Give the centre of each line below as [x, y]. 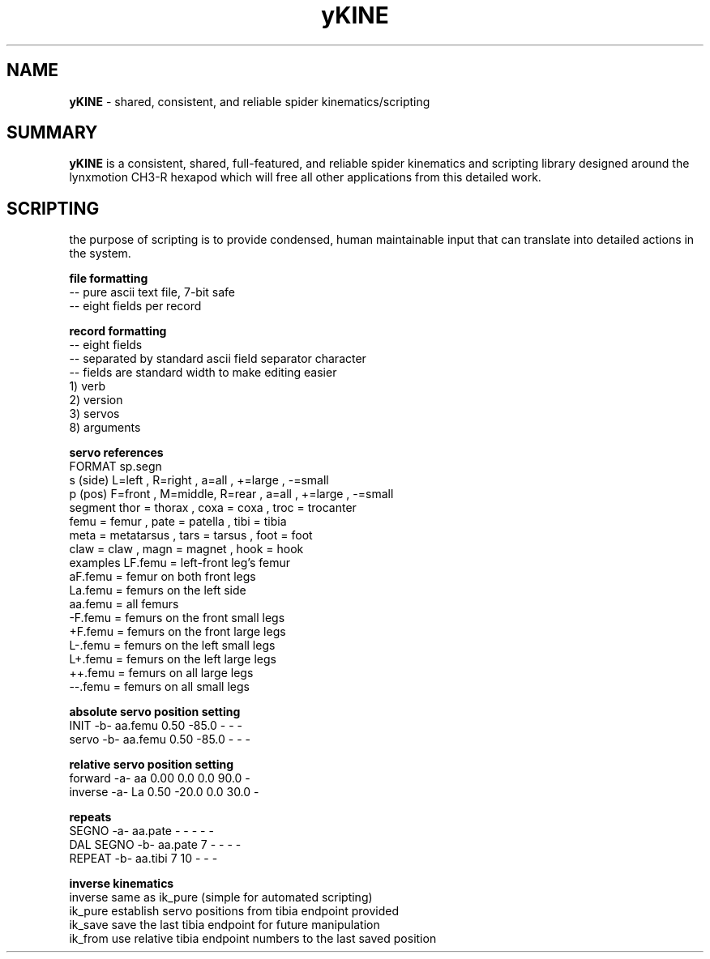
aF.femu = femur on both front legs [163, 577]
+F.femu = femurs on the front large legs [177, 632]
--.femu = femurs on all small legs [159, 687]
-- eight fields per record [135, 306]
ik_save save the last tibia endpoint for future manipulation [225, 925]
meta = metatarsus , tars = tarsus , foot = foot [191, 535]
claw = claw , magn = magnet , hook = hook [186, 549]
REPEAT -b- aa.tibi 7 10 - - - [143, 859]
